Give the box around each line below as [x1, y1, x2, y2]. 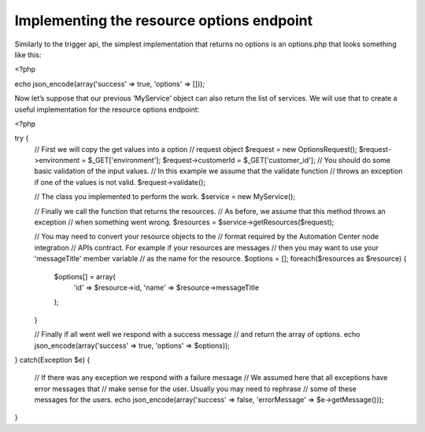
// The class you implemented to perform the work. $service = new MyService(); [34, 192, 295, 201]
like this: [14, 50, 42, 59]
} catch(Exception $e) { [14, 355, 91, 364]
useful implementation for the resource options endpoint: [14, 105, 200, 114]
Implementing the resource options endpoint [14, 12, 313, 29]
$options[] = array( [54, 271, 116, 281]
